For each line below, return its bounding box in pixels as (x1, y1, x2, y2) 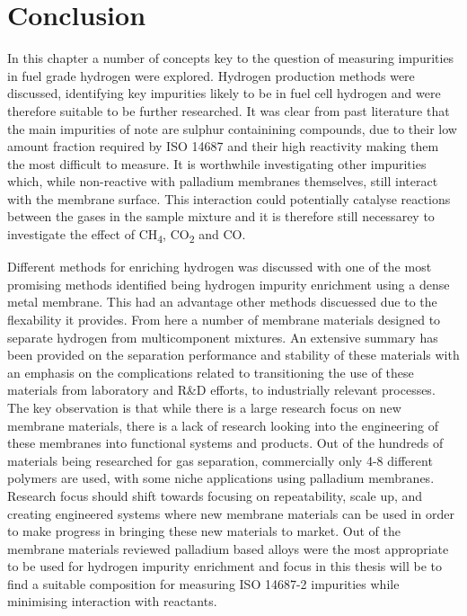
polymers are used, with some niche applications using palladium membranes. (7, 469, 435, 487)
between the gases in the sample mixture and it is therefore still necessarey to (7, 207, 435, 226)
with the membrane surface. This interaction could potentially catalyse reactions (7, 189, 451, 208)
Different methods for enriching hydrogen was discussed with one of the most (7, 257, 432, 276)
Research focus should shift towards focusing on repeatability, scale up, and (7, 486, 423, 504)
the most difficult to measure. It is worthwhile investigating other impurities (7, 154, 427, 173)
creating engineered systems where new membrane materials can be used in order (7, 504, 454, 522)
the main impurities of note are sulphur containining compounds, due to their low (7, 119, 457, 138)
